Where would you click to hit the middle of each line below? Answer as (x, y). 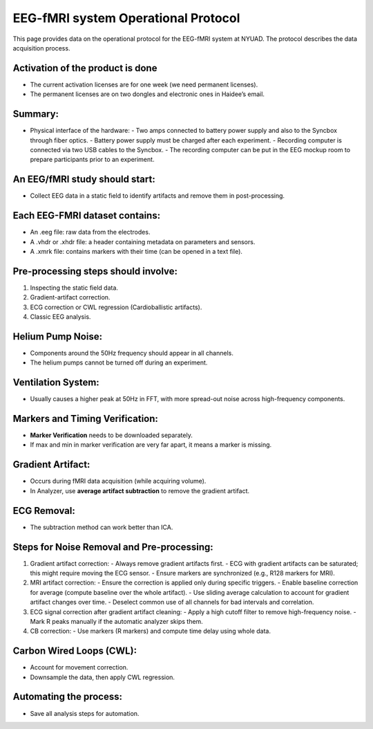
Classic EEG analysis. (60, 316)
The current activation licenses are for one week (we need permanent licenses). (144, 84)
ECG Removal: (44, 511)
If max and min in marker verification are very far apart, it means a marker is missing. (151, 445)
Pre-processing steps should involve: (95, 271)
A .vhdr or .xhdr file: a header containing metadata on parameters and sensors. (143, 241)
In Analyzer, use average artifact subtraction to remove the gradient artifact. (140, 490)
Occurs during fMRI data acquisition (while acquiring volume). (118, 481)
